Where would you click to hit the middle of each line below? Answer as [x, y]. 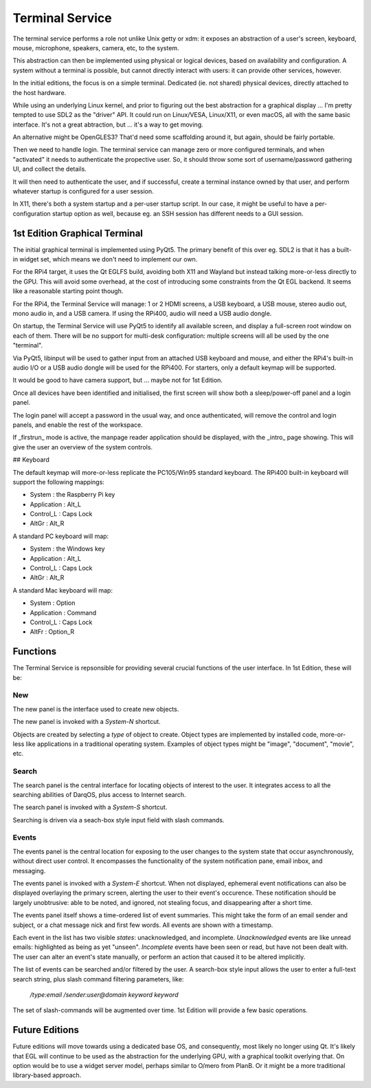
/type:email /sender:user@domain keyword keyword [104, 994]
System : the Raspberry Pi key [72, 495]
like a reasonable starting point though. [68, 291]
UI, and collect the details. [50, 169]
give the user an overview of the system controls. [83, 447]
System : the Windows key [68, 549]
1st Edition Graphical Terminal [78, 233]
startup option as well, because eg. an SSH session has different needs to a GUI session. [178, 213]
